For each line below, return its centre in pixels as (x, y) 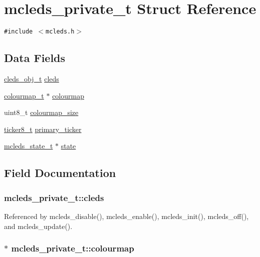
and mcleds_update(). (38, 226)
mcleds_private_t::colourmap (73, 248)
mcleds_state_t (29, 146)
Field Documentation (60, 173)
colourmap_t (24, 95)
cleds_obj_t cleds (32, 78)
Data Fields (35, 58)
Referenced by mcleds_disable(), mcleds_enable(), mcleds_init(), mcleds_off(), (126, 216)
